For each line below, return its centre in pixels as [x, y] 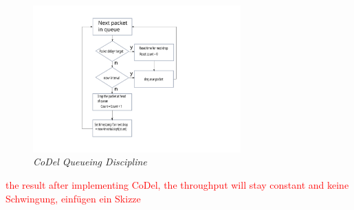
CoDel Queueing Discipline [90, 162]
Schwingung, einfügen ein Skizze [73, 198]
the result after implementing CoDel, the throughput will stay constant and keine [177, 184]
